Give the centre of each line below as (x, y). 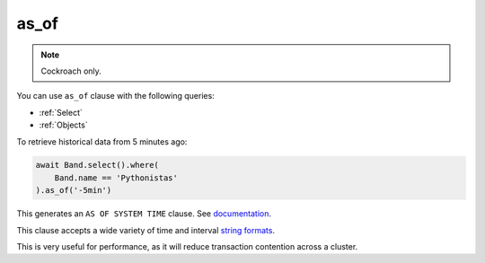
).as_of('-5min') (74, 190)
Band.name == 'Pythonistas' (116, 178)
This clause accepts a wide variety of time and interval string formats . (146, 230)
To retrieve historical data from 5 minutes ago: (102, 141)
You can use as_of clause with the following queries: (115, 96)
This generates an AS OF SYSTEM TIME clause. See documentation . (144, 214)
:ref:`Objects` (64, 125)
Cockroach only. (71, 71)
